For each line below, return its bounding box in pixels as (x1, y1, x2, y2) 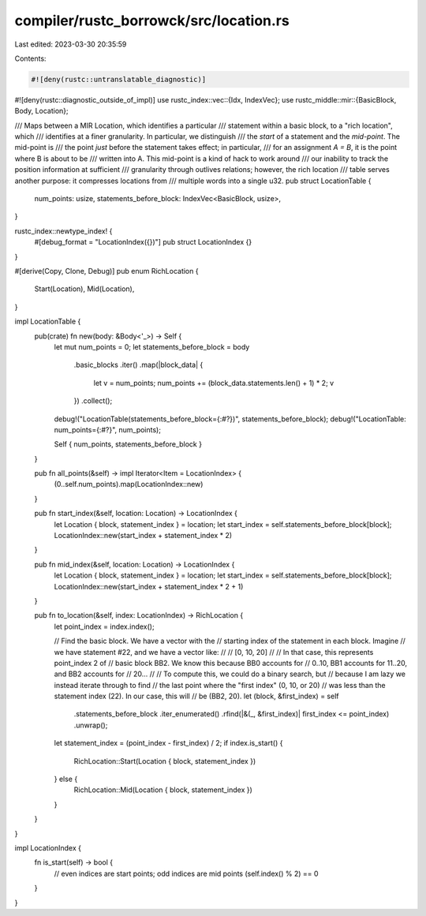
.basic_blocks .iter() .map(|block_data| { (73, 360, 204, 370)
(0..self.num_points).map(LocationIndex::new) (54, 480, 204, 489)
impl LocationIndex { (14, 843, 82, 852)
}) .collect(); (73, 396, 113, 406)
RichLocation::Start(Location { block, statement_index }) (73, 756, 256, 765)
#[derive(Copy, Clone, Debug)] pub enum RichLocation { (14, 266, 199, 275)
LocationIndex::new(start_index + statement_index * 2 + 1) (54, 581, 244, 591)
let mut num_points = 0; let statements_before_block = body (54, 342, 250, 351)
